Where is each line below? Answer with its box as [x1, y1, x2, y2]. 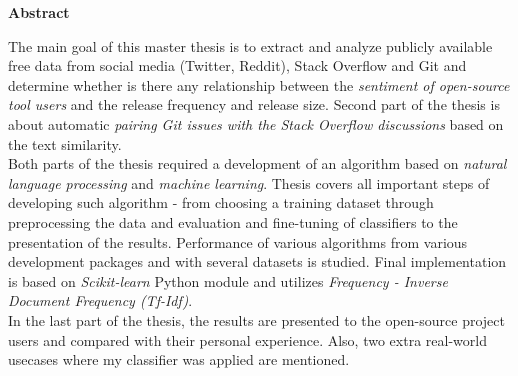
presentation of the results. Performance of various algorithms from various [8, 231, 468, 252]
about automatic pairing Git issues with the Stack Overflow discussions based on [8, 113, 504, 134]
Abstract [8, 2, 70, 22]
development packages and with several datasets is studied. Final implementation [8, 251, 507, 272]
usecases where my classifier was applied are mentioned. [8, 349, 350, 370]
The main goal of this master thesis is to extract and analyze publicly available [8, 35, 493, 56]
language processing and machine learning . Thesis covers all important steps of [8, 172, 490, 193]
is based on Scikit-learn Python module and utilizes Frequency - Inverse [8, 270, 448, 291]
